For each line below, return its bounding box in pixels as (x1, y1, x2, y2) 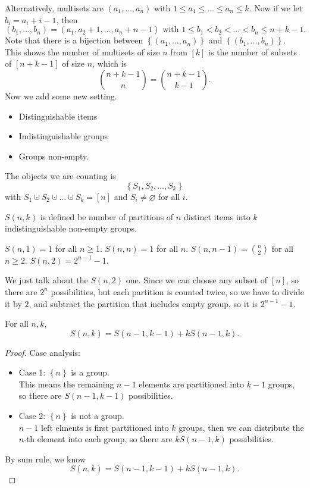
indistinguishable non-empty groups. (5, 222, 137, 234)
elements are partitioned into (139, 377, 244, 390)
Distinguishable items (18, 110, 98, 122)
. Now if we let (249, 2, 303, 14)
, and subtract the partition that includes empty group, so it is (29, 297, 258, 309)
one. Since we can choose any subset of (126, 274, 268, 286)
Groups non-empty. (18, 149, 89, 162)
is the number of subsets (208, 45, 297, 58)
